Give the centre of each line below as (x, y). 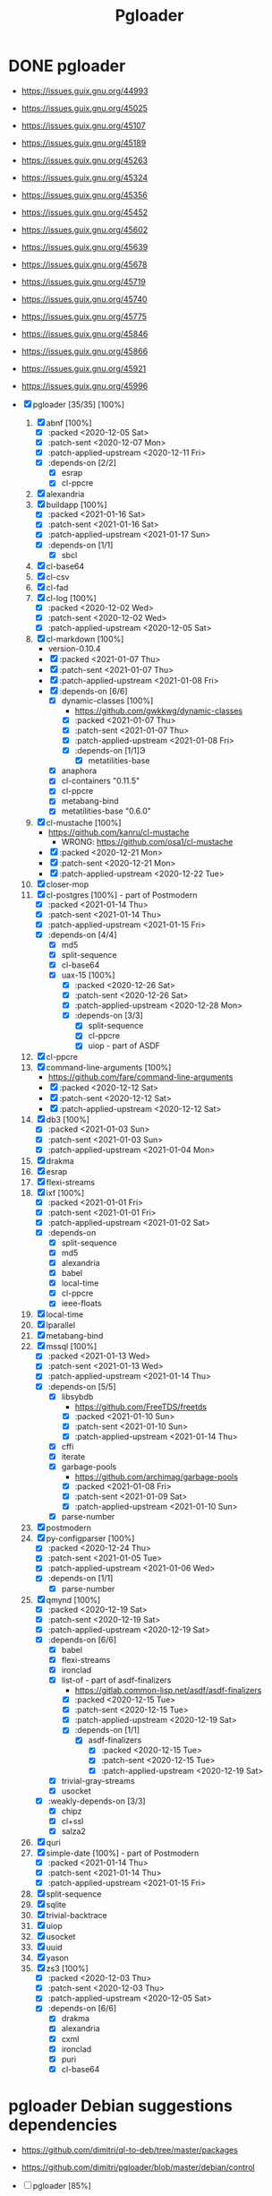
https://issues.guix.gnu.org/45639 (85, 246)
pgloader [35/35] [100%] (79, 404)
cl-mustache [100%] (84, 822)
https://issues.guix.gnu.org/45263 (85, 160)
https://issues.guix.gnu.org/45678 (84, 264)
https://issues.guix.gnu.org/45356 (85, 194)
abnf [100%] (69, 423)
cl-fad (57, 587)
